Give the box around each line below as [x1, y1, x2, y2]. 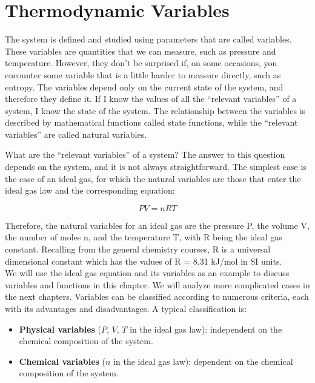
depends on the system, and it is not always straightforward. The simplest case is [5, 160, 307, 173]
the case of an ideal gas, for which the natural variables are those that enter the [5, 172, 301, 185]
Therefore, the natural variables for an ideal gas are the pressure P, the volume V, [5, 219, 310, 231]
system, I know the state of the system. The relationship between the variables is [5, 104, 306, 117]
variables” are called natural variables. [5, 127, 147, 140]
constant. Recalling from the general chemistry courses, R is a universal [5, 243, 271, 256]
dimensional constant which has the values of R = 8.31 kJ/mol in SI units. [5, 254, 282, 267]
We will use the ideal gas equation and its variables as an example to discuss [5, 266, 290, 279]
